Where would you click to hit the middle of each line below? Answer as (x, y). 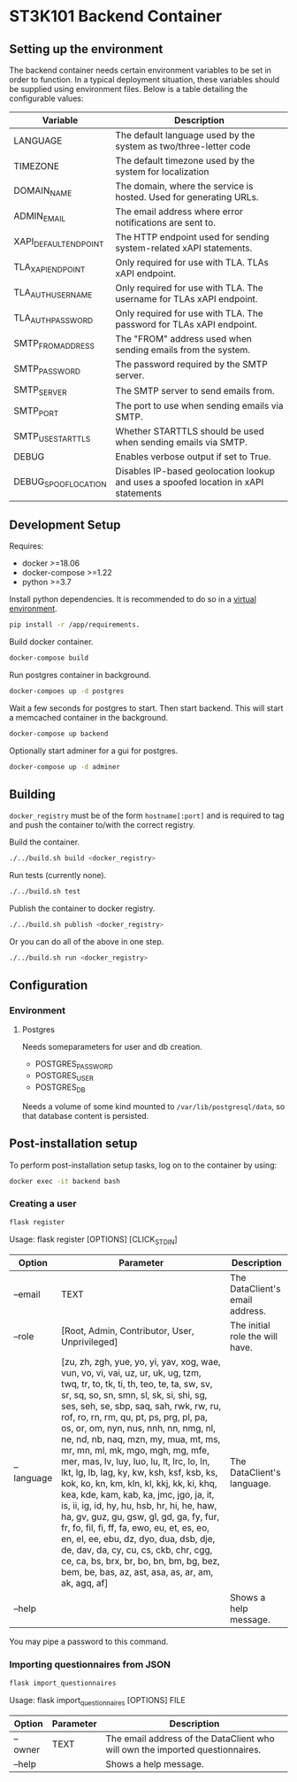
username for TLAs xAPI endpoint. (187, 299)
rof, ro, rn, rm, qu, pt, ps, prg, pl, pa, (134, 1417)
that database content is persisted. (85, 1115)
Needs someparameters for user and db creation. (112, 1047)
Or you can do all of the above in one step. (87, 941)
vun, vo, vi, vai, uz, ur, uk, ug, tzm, (131, 1373)
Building (32, 794)
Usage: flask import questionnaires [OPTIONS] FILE (97, 1701)
